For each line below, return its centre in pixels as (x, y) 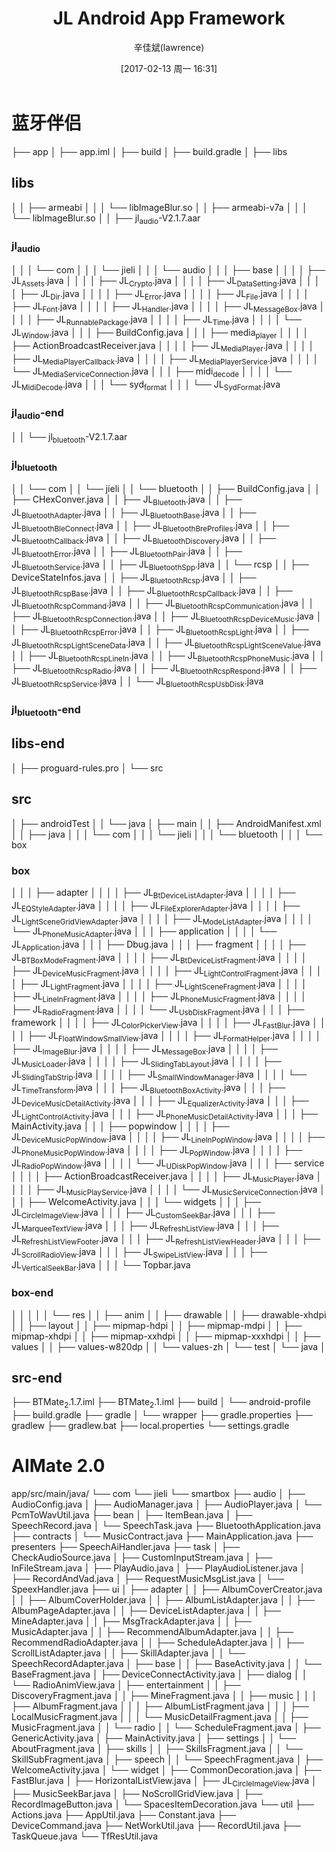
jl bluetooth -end (46, 710)
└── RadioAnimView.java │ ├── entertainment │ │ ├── (126, 1685)
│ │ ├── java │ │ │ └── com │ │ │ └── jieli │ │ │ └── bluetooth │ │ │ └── (167, 834)
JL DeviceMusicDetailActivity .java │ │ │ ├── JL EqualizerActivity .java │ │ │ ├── (160, 1101)
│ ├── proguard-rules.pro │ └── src (87, 768)
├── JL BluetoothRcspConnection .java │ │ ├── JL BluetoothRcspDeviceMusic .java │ (167, 617)
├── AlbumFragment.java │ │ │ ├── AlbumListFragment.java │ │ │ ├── (160, 1706)
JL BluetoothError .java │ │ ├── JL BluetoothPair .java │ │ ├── (127, 552)
